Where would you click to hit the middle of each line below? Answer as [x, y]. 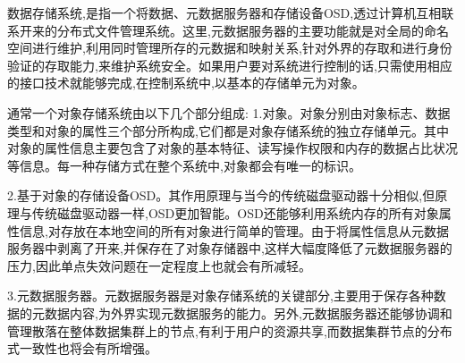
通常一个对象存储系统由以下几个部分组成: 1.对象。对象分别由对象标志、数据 [229, 112]
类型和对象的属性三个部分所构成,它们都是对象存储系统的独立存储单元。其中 [228, 130]
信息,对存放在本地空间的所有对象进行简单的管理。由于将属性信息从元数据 [234, 230]
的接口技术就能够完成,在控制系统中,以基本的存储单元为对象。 [186, 83]
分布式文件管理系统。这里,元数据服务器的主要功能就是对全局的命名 [253, 30]
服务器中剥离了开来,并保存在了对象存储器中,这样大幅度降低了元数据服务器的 [230, 248]
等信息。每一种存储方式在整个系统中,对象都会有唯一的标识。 [184, 165]
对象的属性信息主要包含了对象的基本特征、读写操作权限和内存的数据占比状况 [232, 148]
